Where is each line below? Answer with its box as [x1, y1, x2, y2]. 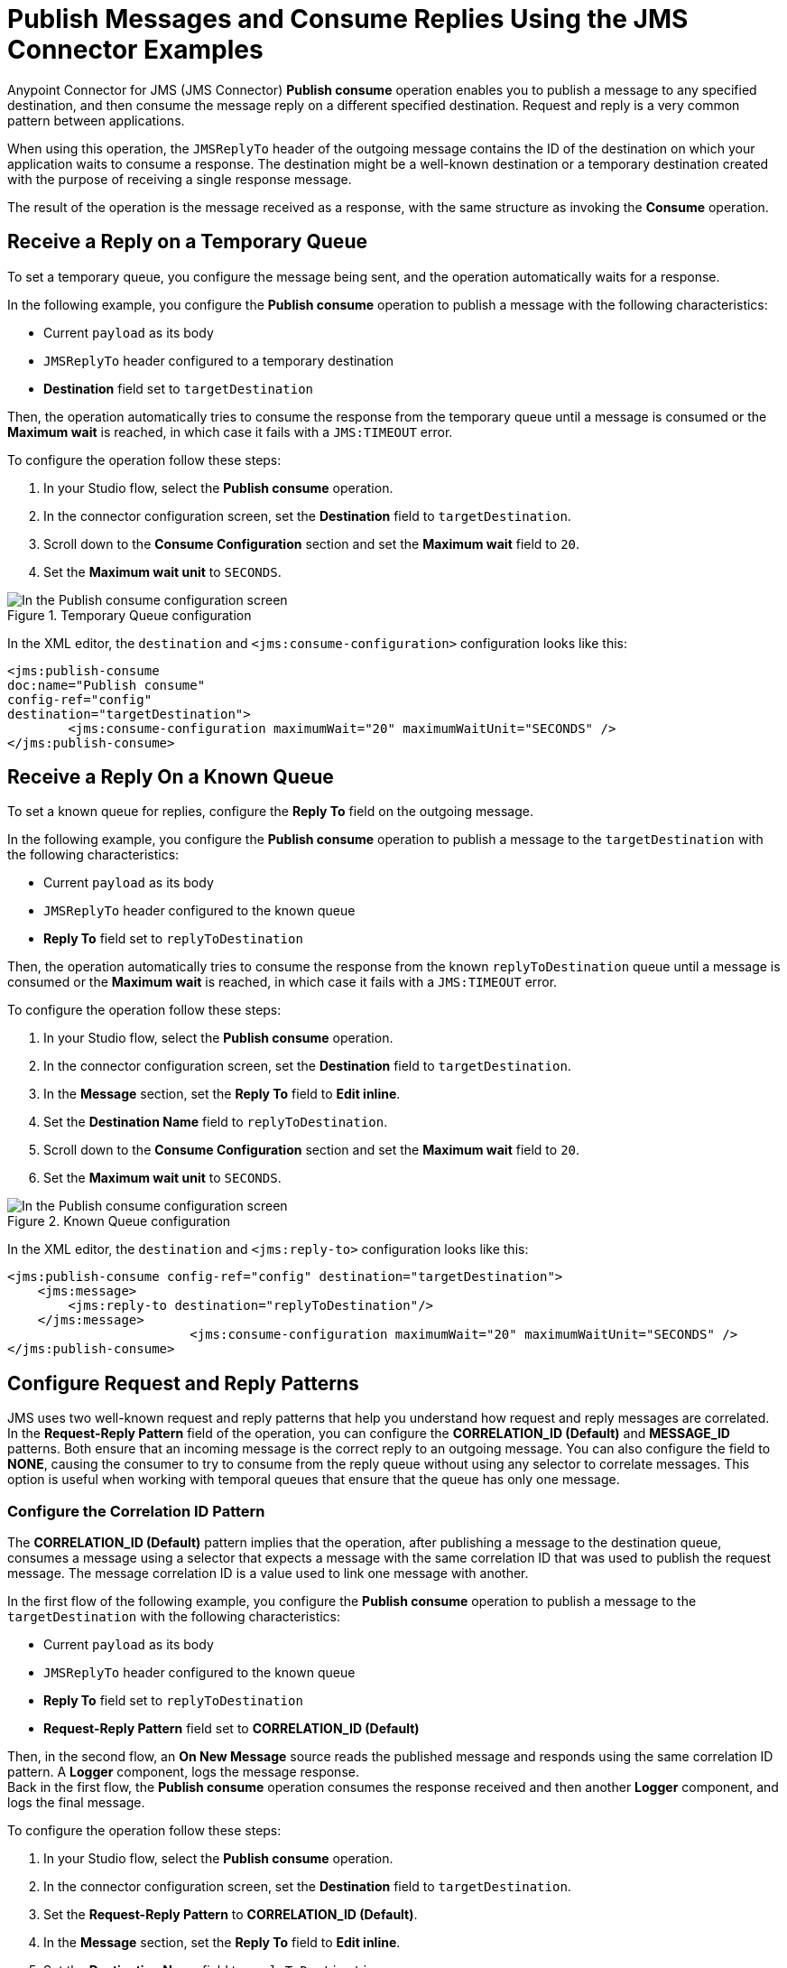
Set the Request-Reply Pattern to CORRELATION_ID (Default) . [43, 1907, 418, 1923]
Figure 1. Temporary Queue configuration [7, 607, 252, 623]
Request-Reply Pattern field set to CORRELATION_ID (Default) [43, 1721, 420, 1737]
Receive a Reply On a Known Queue [7, 766, 334, 789]
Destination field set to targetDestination [43, 380, 313, 396]
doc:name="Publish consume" [7, 677, 206, 692]
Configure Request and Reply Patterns [7, 1371, 359, 1395]
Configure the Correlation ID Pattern [7, 1501, 265, 1520]
